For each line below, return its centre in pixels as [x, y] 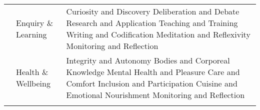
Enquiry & [35, 23]
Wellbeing [33, 83]
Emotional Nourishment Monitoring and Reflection [155, 95]
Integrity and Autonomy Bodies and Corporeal [148, 60]
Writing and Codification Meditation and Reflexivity [158, 34]
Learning [31, 34]
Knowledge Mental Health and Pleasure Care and [153, 72]
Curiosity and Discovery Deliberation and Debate [153, 11]
